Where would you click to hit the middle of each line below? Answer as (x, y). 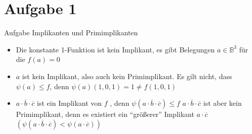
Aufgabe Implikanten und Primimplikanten (71, 32)
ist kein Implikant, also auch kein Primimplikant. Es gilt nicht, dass (127, 76)
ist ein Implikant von (70, 103)
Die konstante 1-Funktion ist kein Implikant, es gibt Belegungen (115, 49)
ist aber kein (222, 103)
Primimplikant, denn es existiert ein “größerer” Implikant (105, 114)
